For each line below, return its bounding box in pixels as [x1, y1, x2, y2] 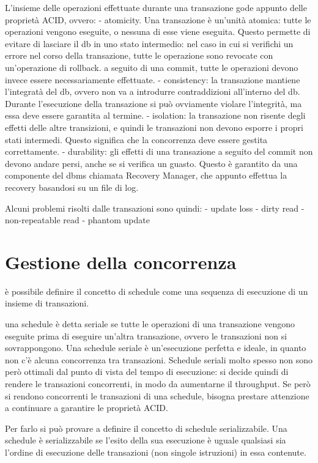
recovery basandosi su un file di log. [5, 180, 139, 193]
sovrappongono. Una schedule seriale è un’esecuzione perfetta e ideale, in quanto [5, 341, 306, 354]
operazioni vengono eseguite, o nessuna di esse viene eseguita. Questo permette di [5, 25, 311, 38]
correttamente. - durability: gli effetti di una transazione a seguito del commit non [5, 145, 313, 158]
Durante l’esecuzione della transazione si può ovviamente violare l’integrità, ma [5, 97, 302, 109]
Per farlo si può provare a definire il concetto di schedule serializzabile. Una [5, 421, 287, 434]
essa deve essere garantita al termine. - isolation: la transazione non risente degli [5, 109, 306, 122]
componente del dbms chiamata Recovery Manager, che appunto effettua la [5, 169, 287, 182]
